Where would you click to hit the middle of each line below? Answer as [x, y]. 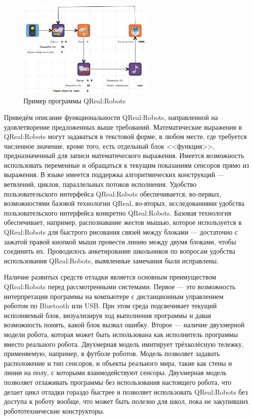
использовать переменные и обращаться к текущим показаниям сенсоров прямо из [126, 165]
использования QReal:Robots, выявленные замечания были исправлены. [111, 260]
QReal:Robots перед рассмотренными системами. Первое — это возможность [120, 286]
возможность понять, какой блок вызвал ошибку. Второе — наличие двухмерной [124, 325]
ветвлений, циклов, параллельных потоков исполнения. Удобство [100, 184]
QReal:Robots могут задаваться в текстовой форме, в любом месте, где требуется [125, 136]
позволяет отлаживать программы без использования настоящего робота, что [118, 382]
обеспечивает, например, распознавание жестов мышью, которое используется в [123, 222]
